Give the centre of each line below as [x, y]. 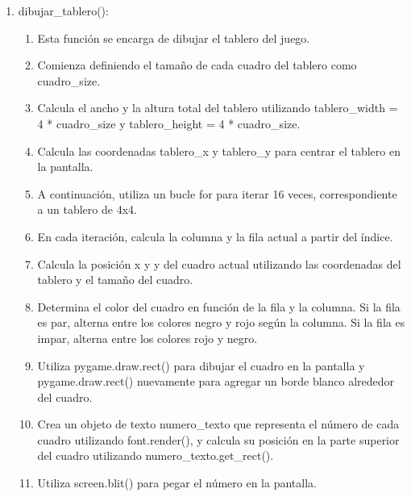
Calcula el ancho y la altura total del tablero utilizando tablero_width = [218, 108]
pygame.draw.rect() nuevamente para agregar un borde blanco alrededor [216, 381]
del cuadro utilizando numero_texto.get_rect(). [156, 455]
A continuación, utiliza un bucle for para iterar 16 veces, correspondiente [217, 193]
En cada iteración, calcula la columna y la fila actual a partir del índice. [215, 236]
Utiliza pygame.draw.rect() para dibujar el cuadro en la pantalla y [201, 365]
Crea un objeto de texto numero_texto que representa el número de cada [218, 424]
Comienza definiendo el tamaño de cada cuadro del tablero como [197, 65]
